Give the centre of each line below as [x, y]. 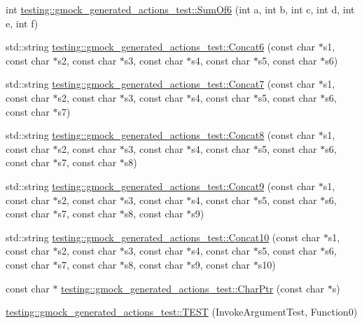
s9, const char [221, 264]
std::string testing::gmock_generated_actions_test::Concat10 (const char [163, 237]
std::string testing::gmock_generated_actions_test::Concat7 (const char [160, 84]
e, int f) [22, 23]
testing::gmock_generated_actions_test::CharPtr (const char [193, 288]
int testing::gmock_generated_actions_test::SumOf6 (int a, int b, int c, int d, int [180, 9]
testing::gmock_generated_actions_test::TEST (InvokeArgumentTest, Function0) [182, 312]
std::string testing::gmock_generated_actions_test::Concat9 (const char [160, 185]
